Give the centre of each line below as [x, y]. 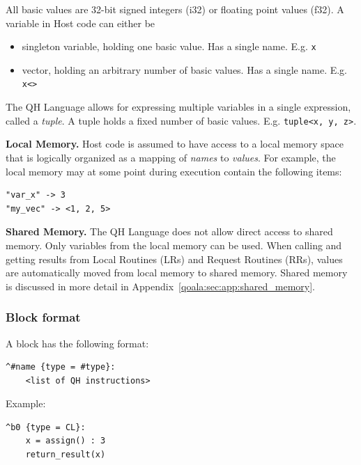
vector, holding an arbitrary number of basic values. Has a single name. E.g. [185, 69]
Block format [43, 317]
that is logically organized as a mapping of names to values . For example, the [171, 157]
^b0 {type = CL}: [46, 427]
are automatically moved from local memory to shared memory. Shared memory [177, 273]
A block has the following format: [77, 343]
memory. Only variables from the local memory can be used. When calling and [174, 245]
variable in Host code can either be [80, 23]
